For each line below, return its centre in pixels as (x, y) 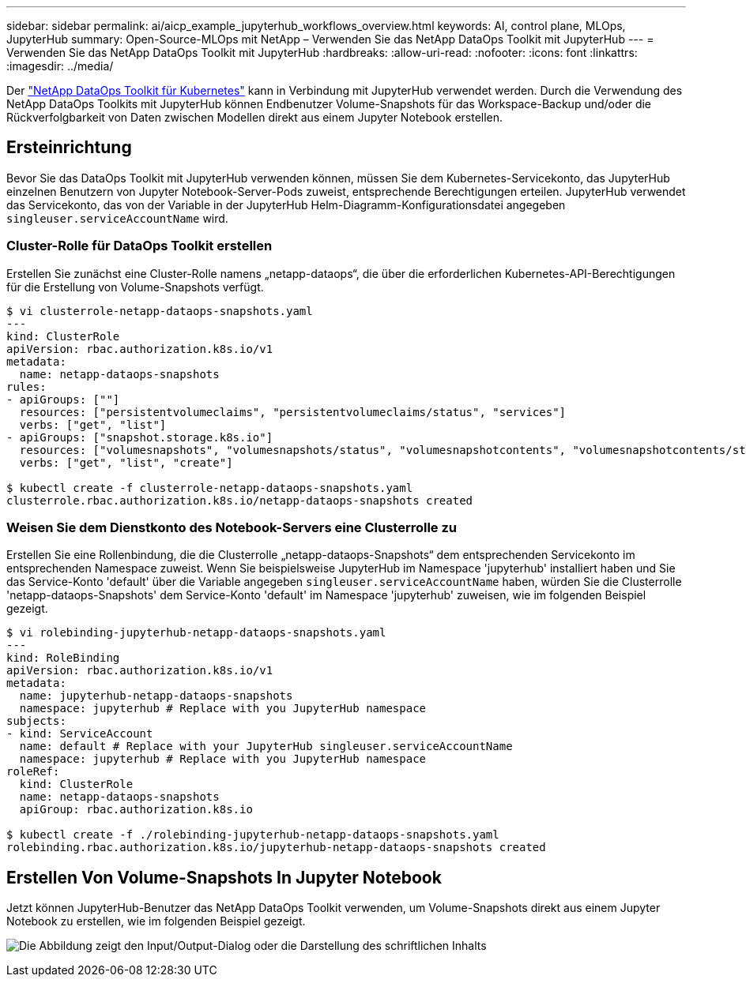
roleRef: (33, 772)
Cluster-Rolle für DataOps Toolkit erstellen (139, 246)
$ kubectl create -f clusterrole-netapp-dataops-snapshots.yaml (210, 488)
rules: (26, 386)
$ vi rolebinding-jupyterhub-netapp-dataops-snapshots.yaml (196, 633)
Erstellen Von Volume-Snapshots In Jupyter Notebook (224, 877)
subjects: (36, 721)
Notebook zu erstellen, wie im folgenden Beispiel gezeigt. (156, 921)
